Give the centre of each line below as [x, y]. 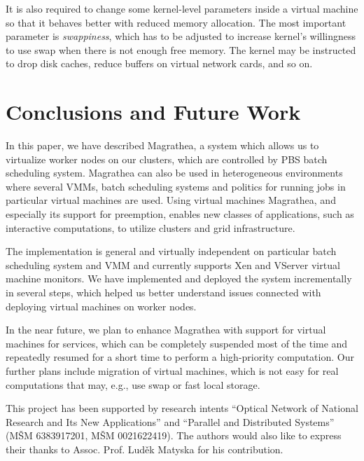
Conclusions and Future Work [153, 112]
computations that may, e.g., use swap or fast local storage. [133, 384]
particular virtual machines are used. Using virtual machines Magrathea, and [171, 200]
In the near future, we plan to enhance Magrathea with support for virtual [166, 330]
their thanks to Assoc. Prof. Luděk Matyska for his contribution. [145, 449]
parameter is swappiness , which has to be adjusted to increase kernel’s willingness [181, 36]
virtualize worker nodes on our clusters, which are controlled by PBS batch [167, 159]
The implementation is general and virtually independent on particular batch [171, 251]
